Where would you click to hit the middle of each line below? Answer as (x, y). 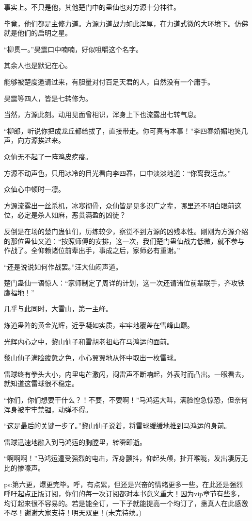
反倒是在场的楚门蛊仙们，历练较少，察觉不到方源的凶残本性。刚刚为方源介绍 (126, 231)
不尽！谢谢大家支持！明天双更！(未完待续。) (73, 513)
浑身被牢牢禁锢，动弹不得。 (48, 409)
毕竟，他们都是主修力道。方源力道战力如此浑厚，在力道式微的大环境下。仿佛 (126, 23)
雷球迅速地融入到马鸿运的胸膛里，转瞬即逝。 (75, 442)
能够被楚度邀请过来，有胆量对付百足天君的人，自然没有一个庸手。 (109, 81)
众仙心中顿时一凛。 (34, 189)
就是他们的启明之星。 (38, 33)
